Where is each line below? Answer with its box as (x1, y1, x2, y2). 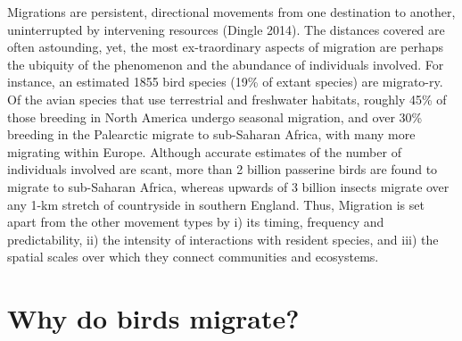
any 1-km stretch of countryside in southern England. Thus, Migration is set (7, 195, 425, 213)
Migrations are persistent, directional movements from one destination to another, (7, 3, 456, 21)
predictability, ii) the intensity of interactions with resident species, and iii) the (7, 229, 439, 248)
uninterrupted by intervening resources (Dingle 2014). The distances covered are (7, 20, 445, 38)
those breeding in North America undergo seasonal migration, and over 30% (7, 107, 423, 126)
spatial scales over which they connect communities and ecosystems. (7, 247, 379, 266)
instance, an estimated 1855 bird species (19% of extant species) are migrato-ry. (7, 72, 443, 91)
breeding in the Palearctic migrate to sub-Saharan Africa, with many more (7, 125, 416, 144)
